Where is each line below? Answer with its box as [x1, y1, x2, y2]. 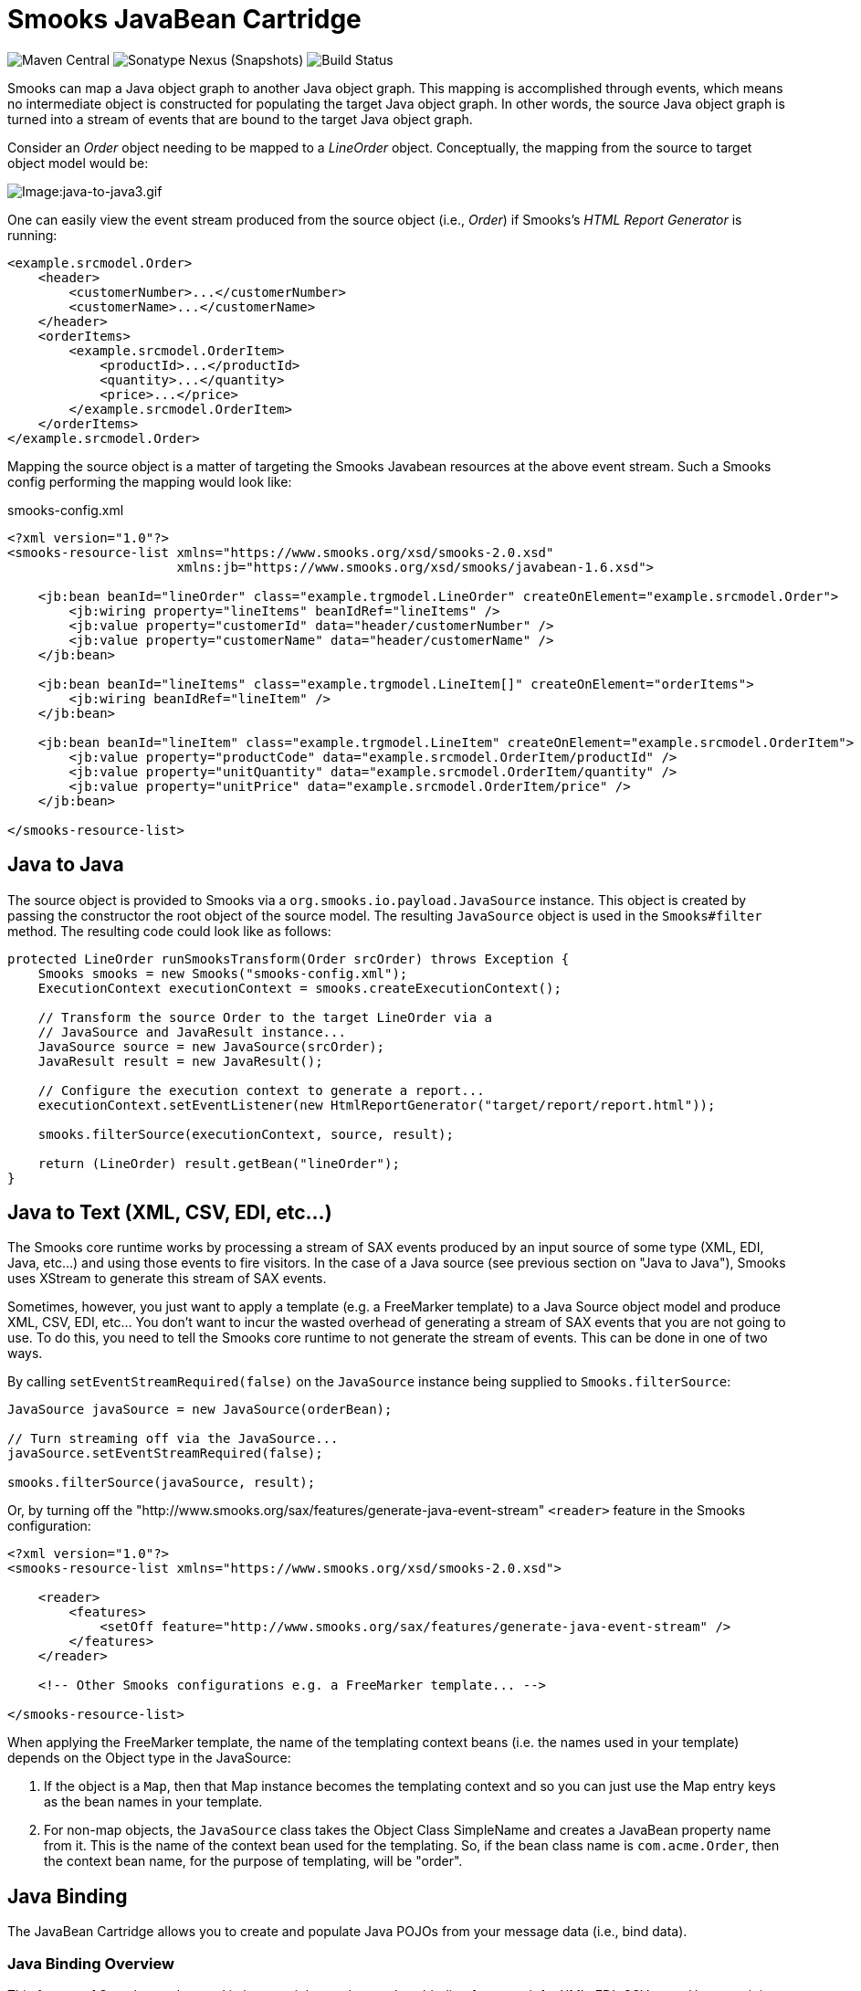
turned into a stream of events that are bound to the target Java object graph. [7, 111, 473, 127]
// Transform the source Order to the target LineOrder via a [37, 1009, 493, 1025]
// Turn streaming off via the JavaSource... [7, 1431, 339, 1447]
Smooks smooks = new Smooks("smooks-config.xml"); [37, 965, 408, 981]
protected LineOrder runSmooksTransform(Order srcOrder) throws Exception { [7, 951, 570, 966]
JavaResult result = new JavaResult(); [37, 1053, 323, 1069]
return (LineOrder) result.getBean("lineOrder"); [37, 1155, 400, 1171]
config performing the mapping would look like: [7, 473, 292, 490]
